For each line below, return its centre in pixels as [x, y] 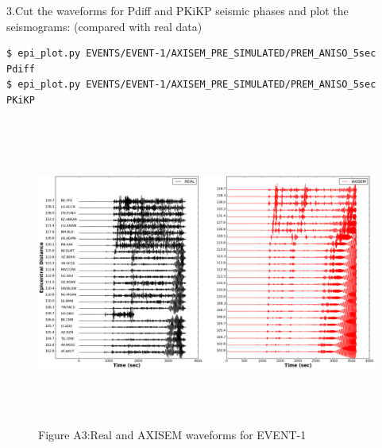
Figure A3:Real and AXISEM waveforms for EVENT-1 [172, 434]
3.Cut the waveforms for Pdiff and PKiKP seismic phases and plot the [177, 10]
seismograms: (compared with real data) [104, 26]
